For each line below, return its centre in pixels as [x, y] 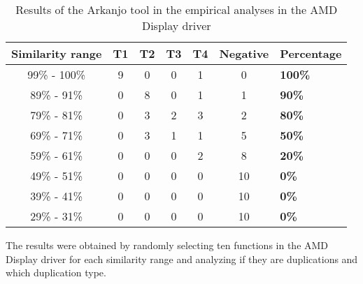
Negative [244, 53]
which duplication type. [56, 272]
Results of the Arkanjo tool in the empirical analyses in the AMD [177, 9]
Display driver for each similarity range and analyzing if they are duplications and [182, 259]
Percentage [311, 53]
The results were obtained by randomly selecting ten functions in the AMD [167, 245]
